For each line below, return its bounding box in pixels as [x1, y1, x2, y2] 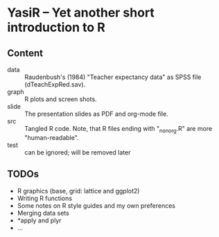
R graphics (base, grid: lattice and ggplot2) [17, 186, 140, 195]
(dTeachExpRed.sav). [24, 80, 86, 88]
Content [7, 47, 44, 59]
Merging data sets [17, 209, 69, 217]
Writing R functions [17, 194, 73, 202]
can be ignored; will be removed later [24, 148, 131, 157]
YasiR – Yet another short [7, 5, 155, 21]
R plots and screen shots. [24, 95, 97, 103]
